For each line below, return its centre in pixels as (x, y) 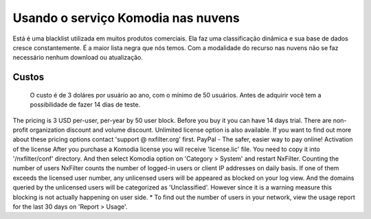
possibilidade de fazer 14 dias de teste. (85, 105)
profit (21, 130)
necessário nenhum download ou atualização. (78, 58)
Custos (29, 77)
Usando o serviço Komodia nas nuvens (126, 18)
